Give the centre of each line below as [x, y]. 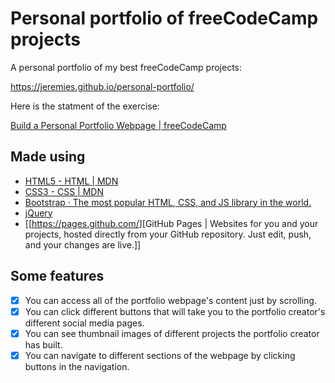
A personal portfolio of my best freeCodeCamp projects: [126, 67]
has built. [43, 344]
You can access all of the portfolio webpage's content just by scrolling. [170, 300]
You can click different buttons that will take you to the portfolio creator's [175, 311]
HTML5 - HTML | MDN [71, 181]
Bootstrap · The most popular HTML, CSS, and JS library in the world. [168, 202]
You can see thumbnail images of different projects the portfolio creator [172, 333]
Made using [48, 157]
